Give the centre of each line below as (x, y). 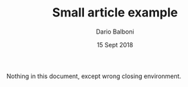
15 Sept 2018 (115, 45)
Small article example (115, 13)
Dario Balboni (115, 32)
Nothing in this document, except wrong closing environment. (94, 76)
